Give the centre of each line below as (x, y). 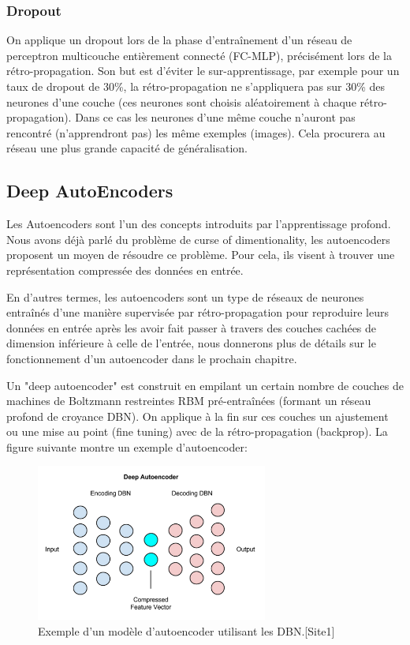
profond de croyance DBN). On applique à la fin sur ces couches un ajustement (198, 416)
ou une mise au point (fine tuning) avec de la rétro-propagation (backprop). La (197, 431)
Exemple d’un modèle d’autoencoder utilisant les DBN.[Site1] (186, 630)
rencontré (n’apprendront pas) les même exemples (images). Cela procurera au (196, 132)
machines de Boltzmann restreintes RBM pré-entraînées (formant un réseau (189, 401)
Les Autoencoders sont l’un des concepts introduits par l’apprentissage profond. (199, 224)
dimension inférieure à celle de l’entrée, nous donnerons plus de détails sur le (191, 343)
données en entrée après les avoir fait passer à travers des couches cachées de (192, 327)
